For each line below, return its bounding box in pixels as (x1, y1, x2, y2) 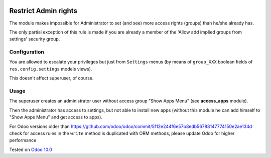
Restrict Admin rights (9, 6, 78, 15)
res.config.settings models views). (9, 65, 92, 72)
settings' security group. (9, 36, 60, 42)
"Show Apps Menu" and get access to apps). (9, 114, 103, 120)
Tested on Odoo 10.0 (9, 146, 52, 152)
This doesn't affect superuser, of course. (9, 75, 94, 81)
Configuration (9, 48, 45, 55)
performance (9, 137, 37, 143)
